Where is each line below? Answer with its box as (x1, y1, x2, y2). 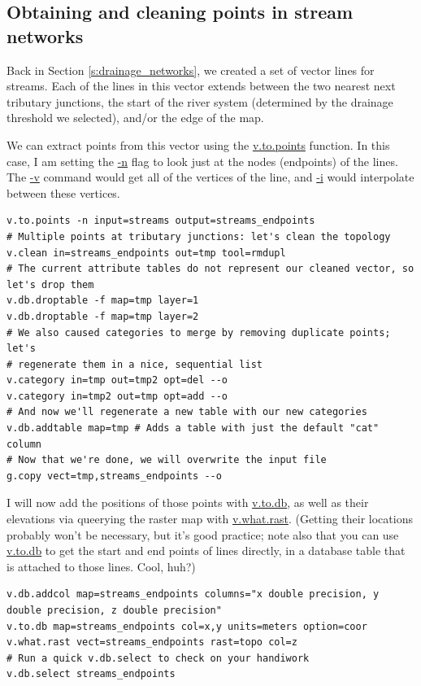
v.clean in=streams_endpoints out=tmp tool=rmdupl (7, 247, 286, 259)
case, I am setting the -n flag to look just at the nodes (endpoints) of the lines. (7, 152, 398, 169)
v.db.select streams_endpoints (7, 668, 176, 680)
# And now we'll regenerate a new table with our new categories (7, 406, 367, 418)
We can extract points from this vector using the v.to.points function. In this (7, 136, 390, 153)
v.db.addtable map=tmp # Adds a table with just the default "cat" (7, 422, 380, 435)
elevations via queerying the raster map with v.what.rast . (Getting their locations (7, 510, 413, 527)
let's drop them (7, 278, 94, 291)
